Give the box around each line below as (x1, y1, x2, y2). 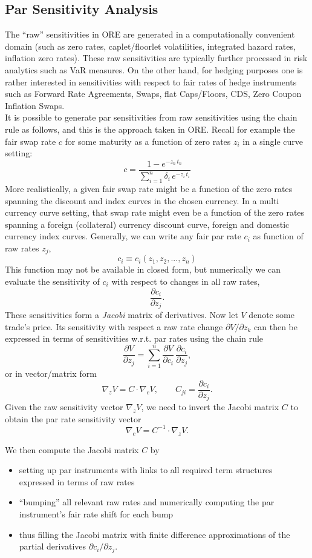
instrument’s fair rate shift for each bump (19, 508, 174, 520)
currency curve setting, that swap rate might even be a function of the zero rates (5, 206, 305, 219)
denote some (249, 308, 294, 321)
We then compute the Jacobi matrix (5, 443, 139, 456)
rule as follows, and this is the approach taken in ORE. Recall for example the (5, 122, 295, 135)
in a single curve (242, 135, 303, 147)
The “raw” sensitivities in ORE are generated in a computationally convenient (5, 28, 295, 41)
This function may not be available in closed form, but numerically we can (5, 263, 281, 276)
